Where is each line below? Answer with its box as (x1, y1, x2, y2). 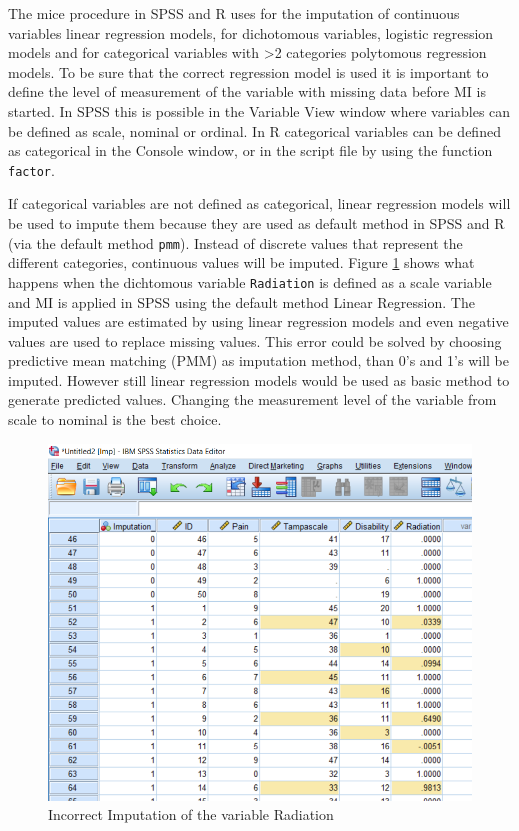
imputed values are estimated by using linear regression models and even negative (8, 311, 509, 332)
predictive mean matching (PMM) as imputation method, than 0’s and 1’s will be (8, 350, 509, 371)
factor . (8, 159, 55, 180)
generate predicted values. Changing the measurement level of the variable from (8, 389, 497, 410)
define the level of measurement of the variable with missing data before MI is (8, 81, 486, 102)
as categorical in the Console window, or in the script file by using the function (8, 140, 493, 161)
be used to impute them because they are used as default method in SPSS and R (8, 213, 505, 233)
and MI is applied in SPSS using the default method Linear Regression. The (8, 291, 475, 312)
